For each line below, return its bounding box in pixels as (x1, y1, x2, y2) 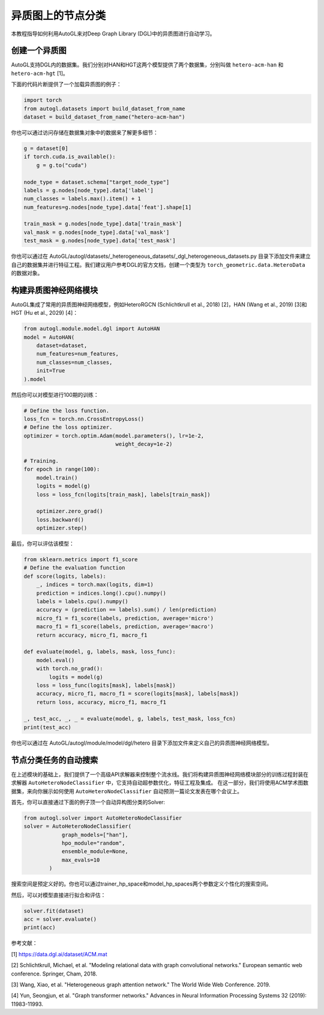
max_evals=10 (61, 856, 100, 863)
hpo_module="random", (61, 840, 125, 847)
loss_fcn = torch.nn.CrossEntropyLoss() (23, 415, 144, 423)
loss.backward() (36, 516, 84, 523)
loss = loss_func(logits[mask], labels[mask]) (36, 682, 176, 689)
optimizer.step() (36, 525, 88, 532)
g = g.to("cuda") (36, 162, 88, 168)
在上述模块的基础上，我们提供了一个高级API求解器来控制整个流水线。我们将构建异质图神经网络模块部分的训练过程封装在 (11, 770, 309, 778)
